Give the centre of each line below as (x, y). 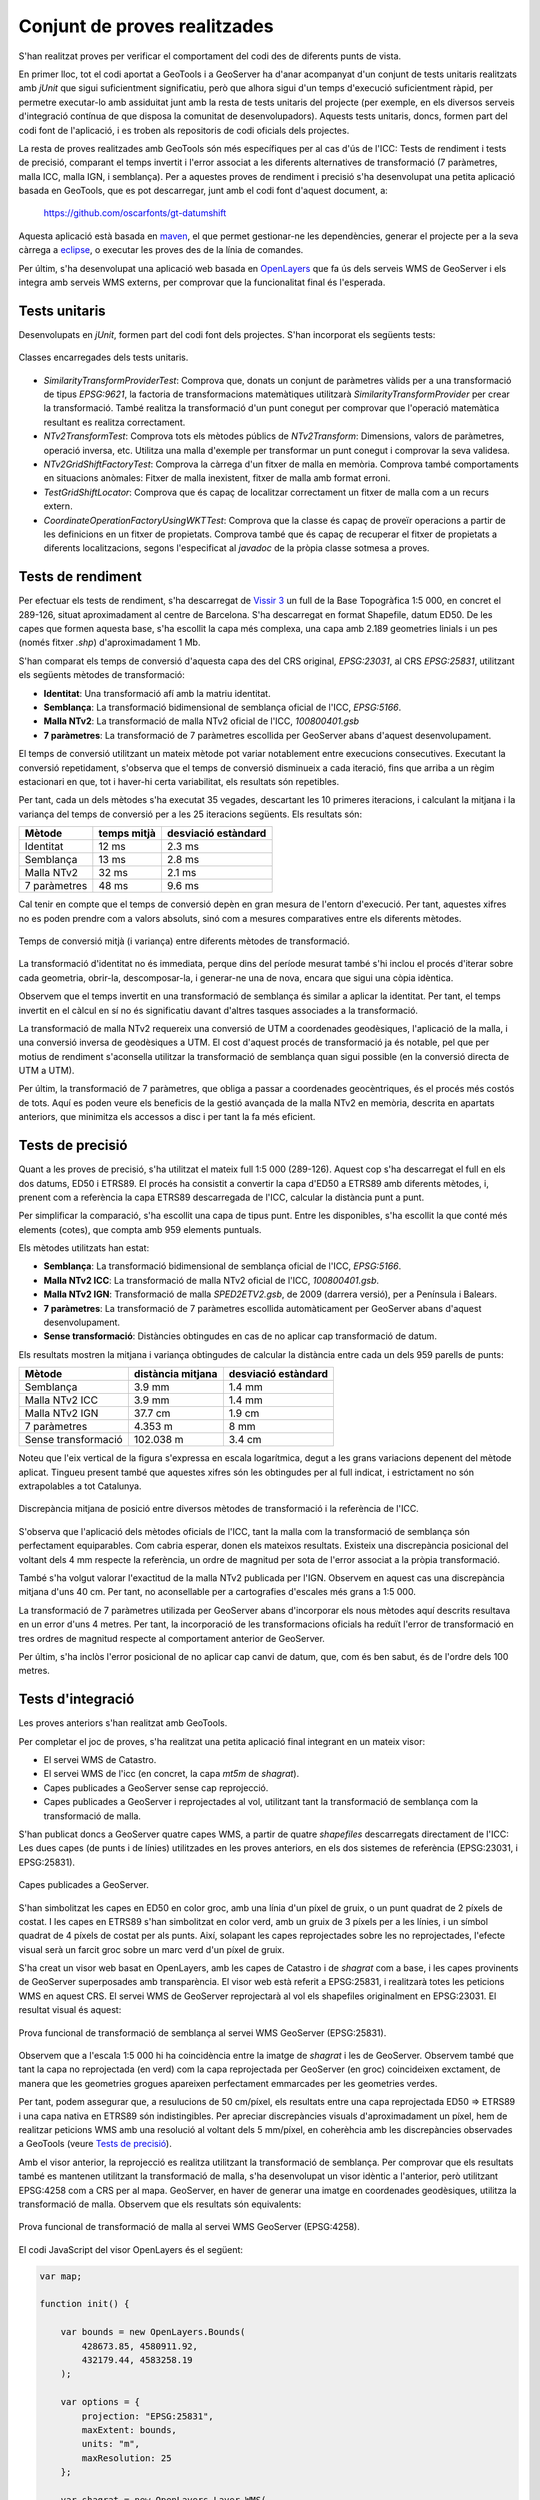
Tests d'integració (76, 1699)
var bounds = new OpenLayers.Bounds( (153, 2332)
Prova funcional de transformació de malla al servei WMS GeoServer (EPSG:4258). (189, 2227)
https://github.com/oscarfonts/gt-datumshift (135, 213)
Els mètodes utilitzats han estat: (84, 1248)
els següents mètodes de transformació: (101, 675)
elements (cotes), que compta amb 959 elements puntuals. (140, 1229)
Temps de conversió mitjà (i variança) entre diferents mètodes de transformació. (184, 941)
